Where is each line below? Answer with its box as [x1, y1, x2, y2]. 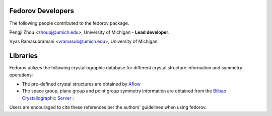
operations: [9, 72, 33, 78]
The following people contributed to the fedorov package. [9, 20, 129, 26]
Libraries [9, 52, 38, 60]
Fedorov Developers [9, 7, 75, 15]
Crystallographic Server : [22, 95, 74, 101]
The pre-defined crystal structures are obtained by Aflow [22, 81, 141, 87]
